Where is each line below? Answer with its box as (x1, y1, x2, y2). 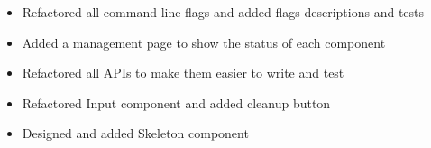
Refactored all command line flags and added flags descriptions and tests (22, 3, 425, 21)
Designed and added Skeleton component (22, 124, 249, 143)
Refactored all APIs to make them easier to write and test (22, 63, 344, 82)
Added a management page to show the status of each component (22, 32, 386, 51)
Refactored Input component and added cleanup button (22, 93, 331, 112)
